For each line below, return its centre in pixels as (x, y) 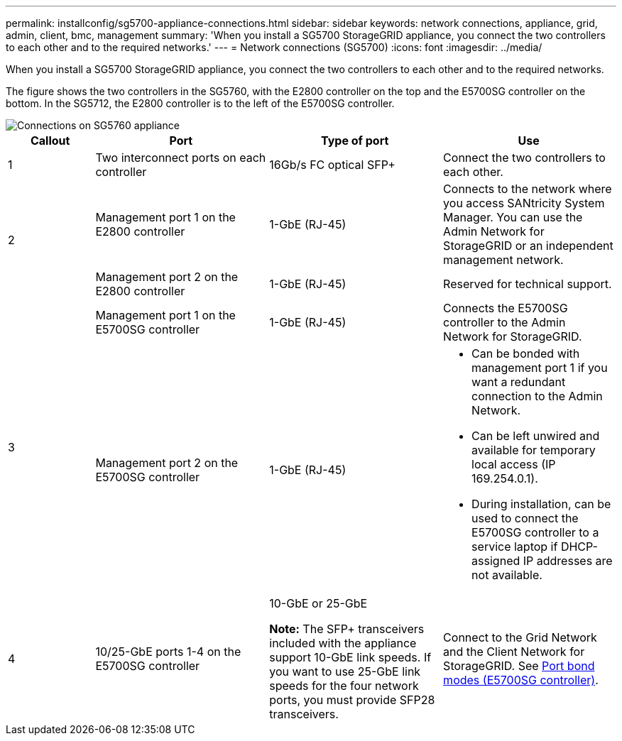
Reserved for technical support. (528, 284)
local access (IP (514, 464)
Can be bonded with (526, 353)
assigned (496, 561)
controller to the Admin (504, 322)
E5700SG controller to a (535, 532)
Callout (50, 141)
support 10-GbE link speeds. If (350, 657)
